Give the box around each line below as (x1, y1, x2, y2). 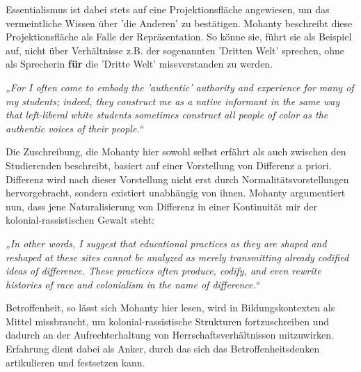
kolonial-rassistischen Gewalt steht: (6, 212, 155, 227)
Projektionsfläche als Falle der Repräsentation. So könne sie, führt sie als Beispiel (6, 29, 352, 44)
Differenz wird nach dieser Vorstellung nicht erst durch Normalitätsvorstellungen (6, 171, 349, 186)
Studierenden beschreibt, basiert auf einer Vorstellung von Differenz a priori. (6, 157, 332, 172)
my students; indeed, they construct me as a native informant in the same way (6, 93, 340, 108)
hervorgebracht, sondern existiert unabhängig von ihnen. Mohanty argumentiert (6, 185, 346, 200)
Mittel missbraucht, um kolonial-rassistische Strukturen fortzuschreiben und (6, 313, 330, 328)
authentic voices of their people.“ (6, 121, 143, 135)
